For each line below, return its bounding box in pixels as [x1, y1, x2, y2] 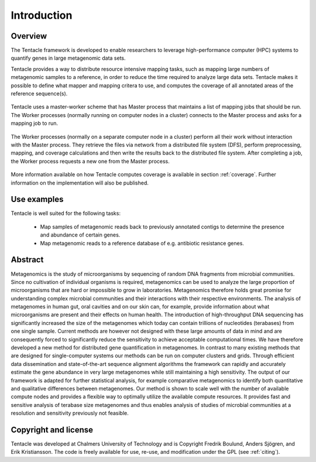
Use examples [11, 194, 64, 204]
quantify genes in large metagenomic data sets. [11, 54, 126, 61]
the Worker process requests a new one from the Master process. [11, 158, 170, 165]
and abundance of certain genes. [40, 231, 121, 238]
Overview [11, 31, 47, 41]
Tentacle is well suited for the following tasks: [11, 210, 121, 217]
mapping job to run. [11, 120, 59, 127]
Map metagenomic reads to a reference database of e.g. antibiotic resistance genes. [40, 239, 244, 247]
